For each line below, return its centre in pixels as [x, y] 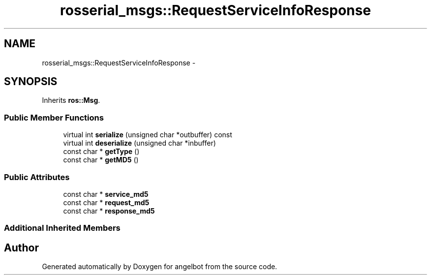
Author [21, 248]
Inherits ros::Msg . [71, 100]
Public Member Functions [54, 117]
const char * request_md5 [106, 202]
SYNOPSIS [31, 82]
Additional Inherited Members [62, 228]
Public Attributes [37, 177]
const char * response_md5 [109, 211]
